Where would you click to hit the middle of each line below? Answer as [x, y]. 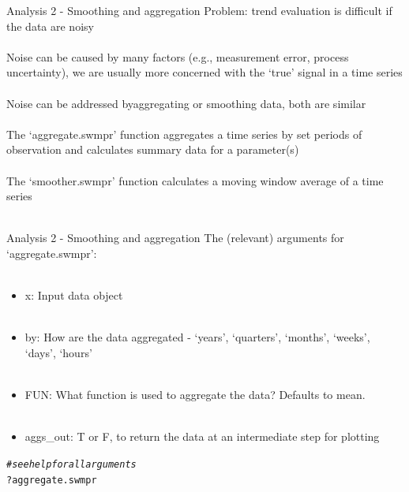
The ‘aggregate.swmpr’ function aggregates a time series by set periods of [184, 134]
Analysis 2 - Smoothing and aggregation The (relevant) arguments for [175, 238]
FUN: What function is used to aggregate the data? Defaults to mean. [195, 395]
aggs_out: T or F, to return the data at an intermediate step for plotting [202, 436]
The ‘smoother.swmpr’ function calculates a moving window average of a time [195, 180]
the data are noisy [50, 26]
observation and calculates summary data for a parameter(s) [153, 149]
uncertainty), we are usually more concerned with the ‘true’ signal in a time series [204, 72]
